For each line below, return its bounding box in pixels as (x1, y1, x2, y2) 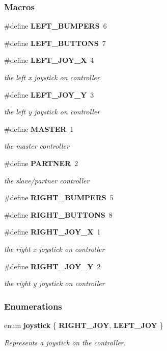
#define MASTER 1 (4, 123, 74, 134)
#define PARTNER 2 (4, 157, 78, 168)
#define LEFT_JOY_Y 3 (4, 89, 94, 100)
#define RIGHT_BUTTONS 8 (4, 209, 113, 220)
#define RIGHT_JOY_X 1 (4, 226, 101, 237)
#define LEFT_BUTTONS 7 (4, 37, 106, 48)
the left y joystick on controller (4, 106, 100, 117)
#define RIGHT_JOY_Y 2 (4, 261, 101, 271)
